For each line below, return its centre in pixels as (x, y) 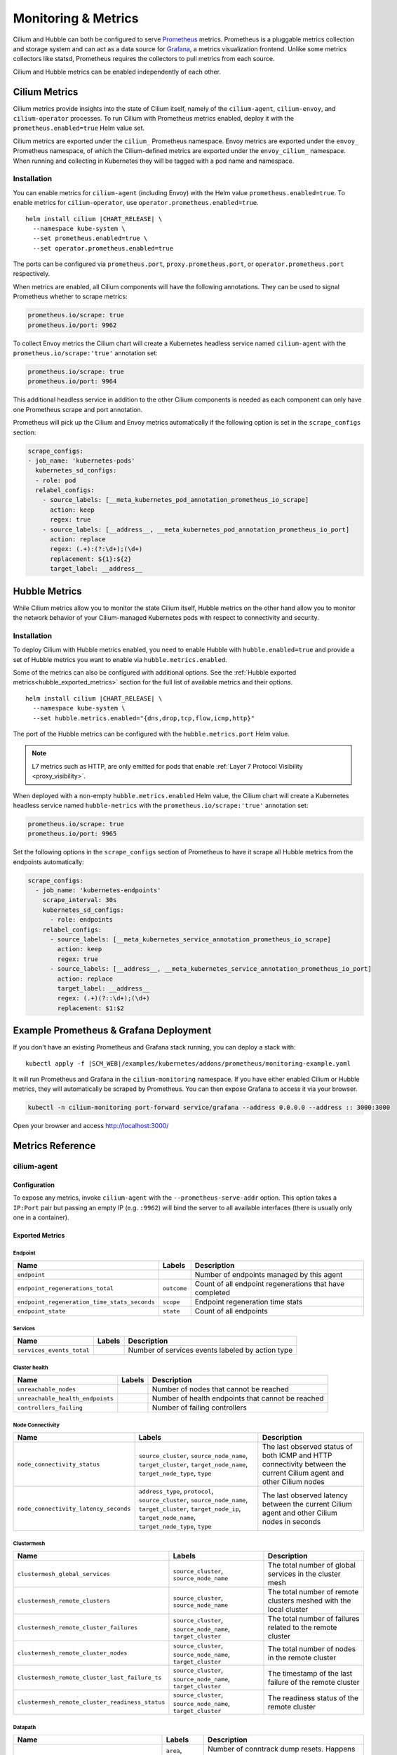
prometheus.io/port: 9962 (72, 325)
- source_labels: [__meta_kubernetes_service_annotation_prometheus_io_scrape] (190, 939)
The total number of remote (313, 1592)
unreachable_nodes (47, 1389)
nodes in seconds (291, 1522)
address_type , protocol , (176, 1491)
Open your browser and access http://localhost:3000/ (91, 1126)
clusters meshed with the (309, 1601)
